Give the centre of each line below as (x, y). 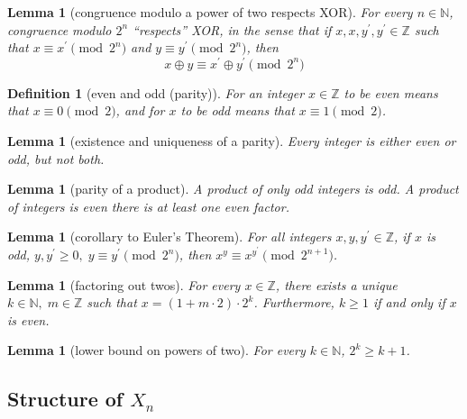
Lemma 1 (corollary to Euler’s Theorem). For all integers (169, 237)
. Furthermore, (294, 302)
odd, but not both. (56, 158)
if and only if (409, 302)
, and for (140, 110)
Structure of (65, 399)
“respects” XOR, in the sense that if (232, 29)
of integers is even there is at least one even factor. (148, 206)
